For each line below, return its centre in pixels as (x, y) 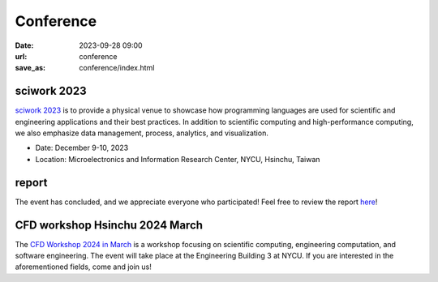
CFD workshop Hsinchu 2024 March (109, 225)
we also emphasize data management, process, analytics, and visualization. (142, 133)
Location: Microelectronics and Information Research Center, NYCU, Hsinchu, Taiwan (178, 159)
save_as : (30, 68)
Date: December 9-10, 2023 (82, 148)
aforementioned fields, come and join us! (83, 267)
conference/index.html (117, 68)
